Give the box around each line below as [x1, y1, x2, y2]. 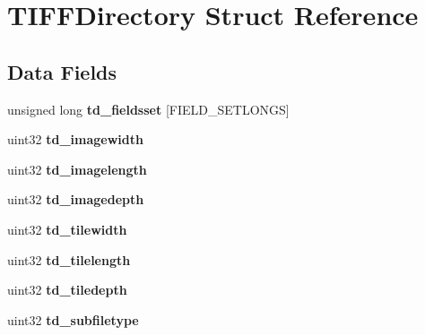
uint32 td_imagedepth [7, 190, 144, 209]
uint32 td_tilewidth [7, 219, 127, 238]
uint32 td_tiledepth [7, 280, 127, 299]
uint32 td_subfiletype [7, 310, 139, 329]
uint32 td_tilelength [7, 250, 131, 269]
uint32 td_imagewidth [7, 130, 143, 149]
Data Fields [7, 57, 117, 85]
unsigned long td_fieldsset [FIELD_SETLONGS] [7, 99, 290, 118]
